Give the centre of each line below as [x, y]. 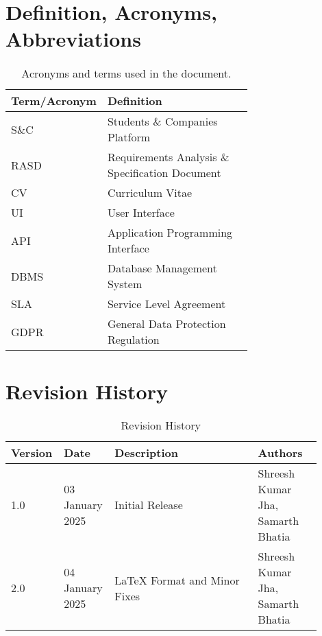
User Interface [141, 213]
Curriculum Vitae [150, 193]
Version [32, 453]
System [125, 284]
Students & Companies [162, 121]
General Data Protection [166, 324]
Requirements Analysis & [168, 157]
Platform [128, 137]
